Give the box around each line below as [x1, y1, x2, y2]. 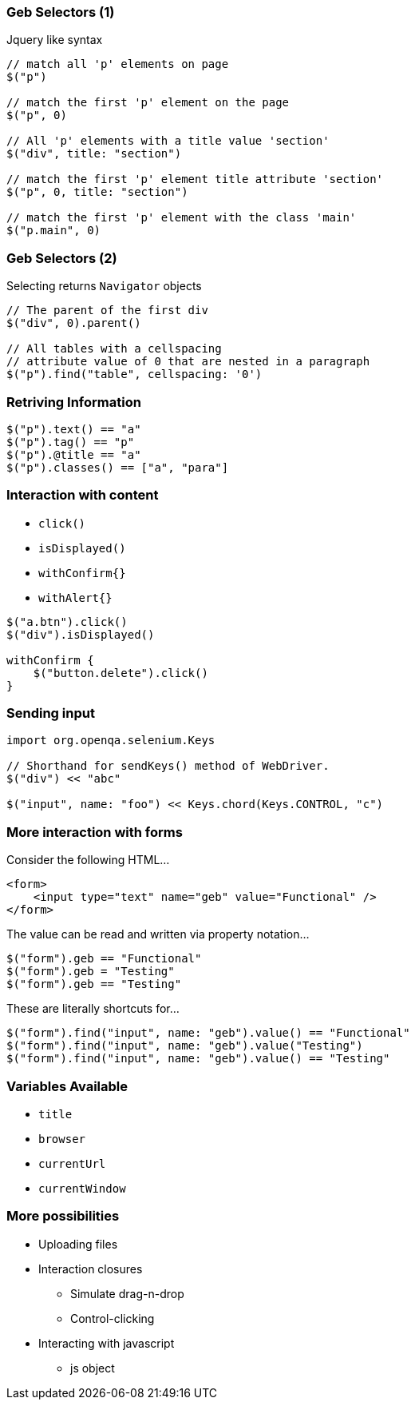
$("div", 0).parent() [6, 317, 141, 330]
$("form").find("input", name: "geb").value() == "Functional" [6, 1026, 410, 1040]
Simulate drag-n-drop [70, 1286, 184, 1300]
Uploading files [38, 1237, 118, 1251]
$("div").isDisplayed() [6, 627, 155, 641]
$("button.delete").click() [33, 666, 208, 679]
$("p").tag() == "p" [6, 435, 135, 448]
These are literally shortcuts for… [6, 1002, 180, 1016]
